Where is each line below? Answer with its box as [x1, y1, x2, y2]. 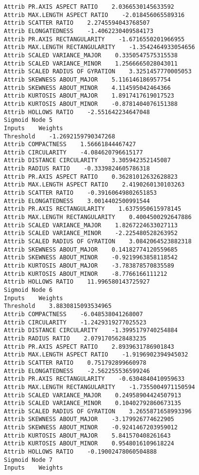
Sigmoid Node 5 [4, 117, 53, 124]
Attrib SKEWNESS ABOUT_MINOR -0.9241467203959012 [4, 424, 178, 431]
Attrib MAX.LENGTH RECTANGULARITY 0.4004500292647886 [4, 214, 192, 221]
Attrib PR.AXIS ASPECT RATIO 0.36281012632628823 [4, 173, 178, 180]
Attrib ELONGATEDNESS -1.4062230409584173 [4, 27, 153, 34]
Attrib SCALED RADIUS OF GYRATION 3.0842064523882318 [4, 238, 192, 245]
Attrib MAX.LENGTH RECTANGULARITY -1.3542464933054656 [4, 44, 195, 51]
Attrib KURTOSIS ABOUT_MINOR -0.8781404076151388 [4, 100, 178, 107]
